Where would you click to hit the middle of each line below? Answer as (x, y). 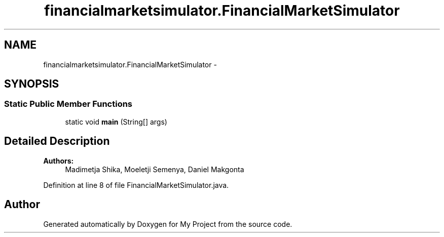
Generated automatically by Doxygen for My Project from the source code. (168, 224)
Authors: (59, 161)
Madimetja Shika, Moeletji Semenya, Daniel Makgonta (155, 169)
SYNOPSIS (32, 84)
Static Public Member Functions (68, 104)
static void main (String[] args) (116, 122)
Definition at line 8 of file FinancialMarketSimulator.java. (136, 185)
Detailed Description (57, 141)
